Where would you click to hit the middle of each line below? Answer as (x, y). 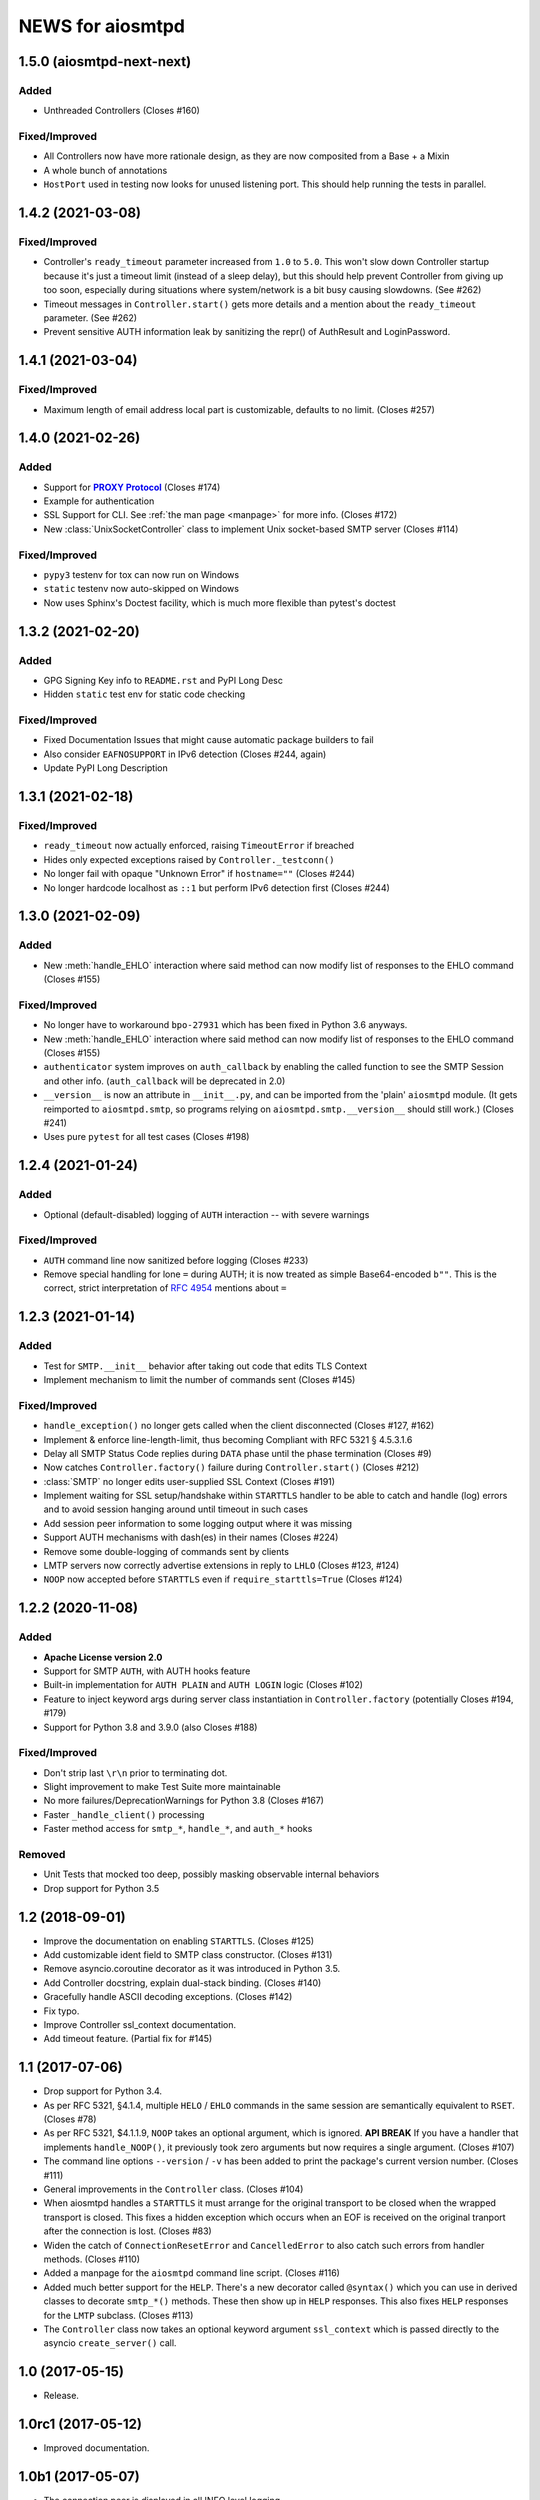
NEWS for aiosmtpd (101, 26)
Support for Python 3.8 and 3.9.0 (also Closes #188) (150, 1727)
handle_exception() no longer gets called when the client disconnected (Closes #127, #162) (239, 1426)
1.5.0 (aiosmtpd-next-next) (105, 61)
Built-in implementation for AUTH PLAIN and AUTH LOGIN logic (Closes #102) (203, 1685)
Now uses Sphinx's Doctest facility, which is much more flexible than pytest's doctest (220, 602)
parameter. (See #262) (90, 317)
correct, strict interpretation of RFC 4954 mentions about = (165, 1288)
